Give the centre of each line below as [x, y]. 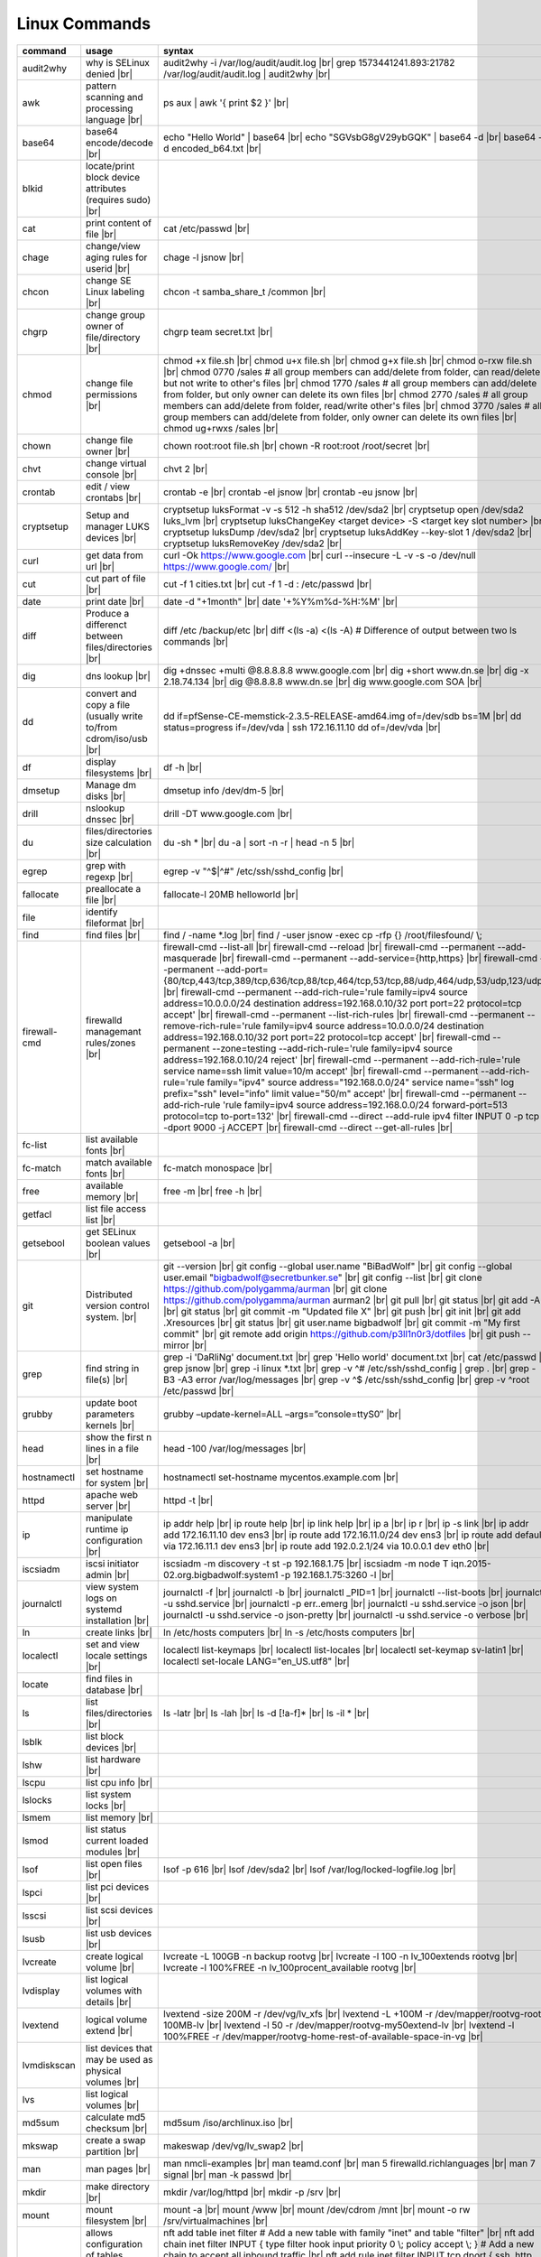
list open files [115, 1863]
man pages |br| [118, 2169]
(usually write [115, 716]
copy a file [108, 704]
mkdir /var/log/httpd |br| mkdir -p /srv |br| [252, 2192]
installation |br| [118, 1621]
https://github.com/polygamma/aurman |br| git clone [275, 1288]
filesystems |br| [119, 773]
